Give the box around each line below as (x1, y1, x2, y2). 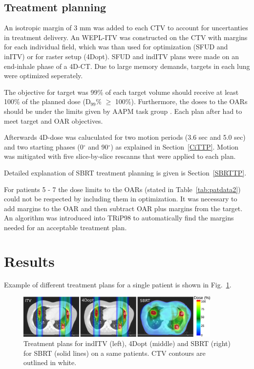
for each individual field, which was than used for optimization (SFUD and (4, 42, 228, 52)
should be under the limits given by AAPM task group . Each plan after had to (4, 106, 242, 116)
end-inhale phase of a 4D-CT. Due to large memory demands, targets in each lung (4, 61, 250, 71)
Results (4, 251, 55, 271)
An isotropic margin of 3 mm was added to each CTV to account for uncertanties (4, 22, 248, 33)
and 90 (88, 141, 108, 152)
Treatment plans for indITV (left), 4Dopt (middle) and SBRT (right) (23, 338, 231, 348)
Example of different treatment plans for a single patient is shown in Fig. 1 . (4, 279, 232, 289)
